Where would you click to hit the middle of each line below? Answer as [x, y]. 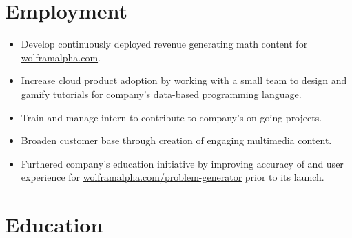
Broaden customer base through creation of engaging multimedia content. [176, 140]
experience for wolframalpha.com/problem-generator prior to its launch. [173, 177]
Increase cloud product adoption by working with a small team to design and [184, 80]
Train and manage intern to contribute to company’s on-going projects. [172, 117]
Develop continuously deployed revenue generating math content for [164, 44]
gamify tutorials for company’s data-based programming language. [161, 93]
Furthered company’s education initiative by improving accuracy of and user [182, 163]
